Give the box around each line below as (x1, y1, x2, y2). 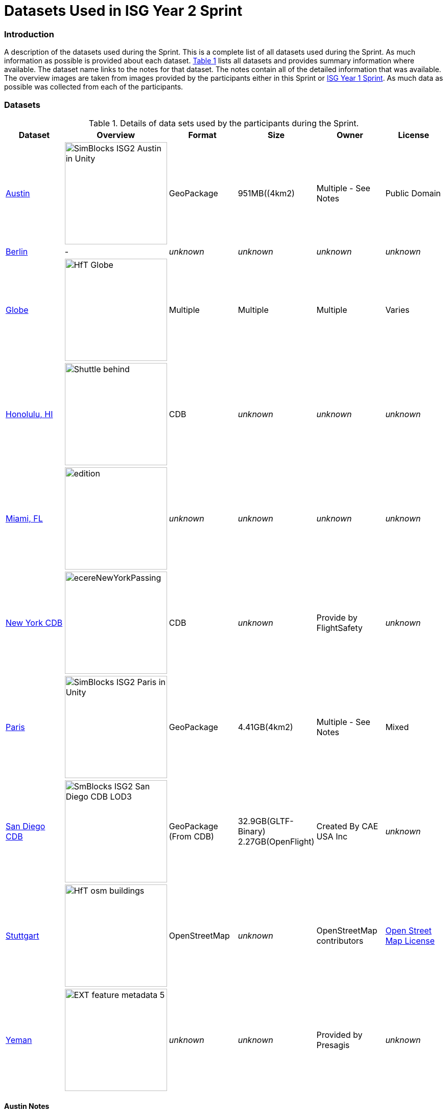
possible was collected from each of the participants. (4, 82, 183, 92)
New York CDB (6, 617, 63, 628)
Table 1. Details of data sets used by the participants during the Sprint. (88, 118, 359, 128)
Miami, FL (6, 513, 43, 524)
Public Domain (385, 188, 441, 198)
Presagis (316, 1039, 350, 1050)
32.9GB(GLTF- (238, 815, 294, 826)
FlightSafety (316, 622, 363, 633)
